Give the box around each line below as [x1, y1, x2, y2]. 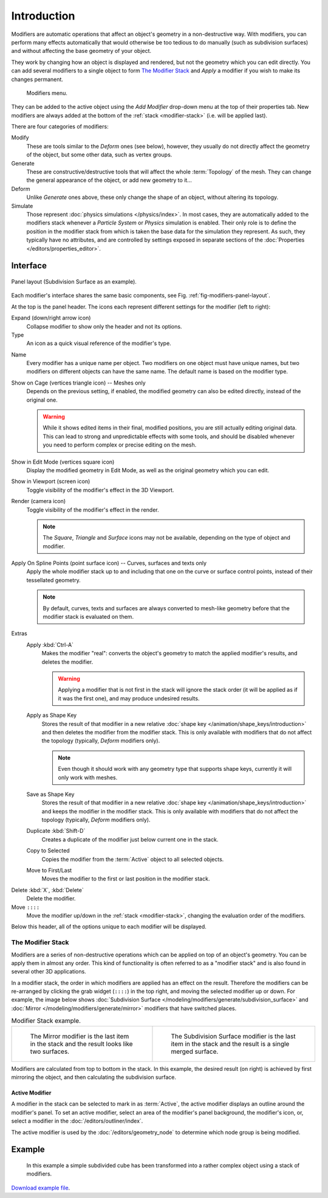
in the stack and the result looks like [30, 1039, 133, 1048]
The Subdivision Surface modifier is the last [171, 1032, 296, 1040]
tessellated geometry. [26, 576, 81, 583]
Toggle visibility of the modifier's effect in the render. [26, 506, 159, 514]
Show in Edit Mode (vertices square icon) [11, 458, 115, 465]
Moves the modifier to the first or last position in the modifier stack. [41, 875, 210, 882]
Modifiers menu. [26, 89, 68, 97]
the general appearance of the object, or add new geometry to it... [26, 176, 193, 184]
